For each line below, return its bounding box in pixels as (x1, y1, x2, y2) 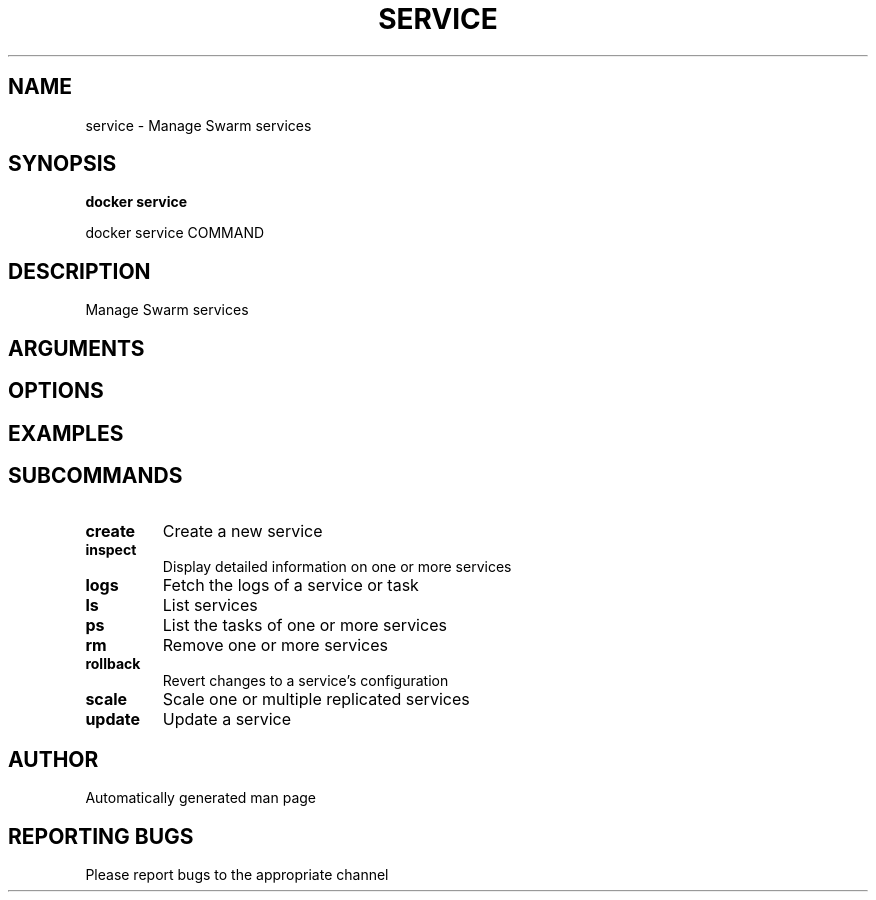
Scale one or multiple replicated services (162, 689, 470, 710)
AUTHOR (8, 746, 99, 772)
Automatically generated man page (85, 789, 316, 807)
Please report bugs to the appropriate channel (85, 866, 389, 884)
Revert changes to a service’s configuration (162, 672, 449, 690)
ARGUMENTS (8, 335, 145, 361)
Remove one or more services (162, 635, 388, 656)
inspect (85, 541, 137, 559)
